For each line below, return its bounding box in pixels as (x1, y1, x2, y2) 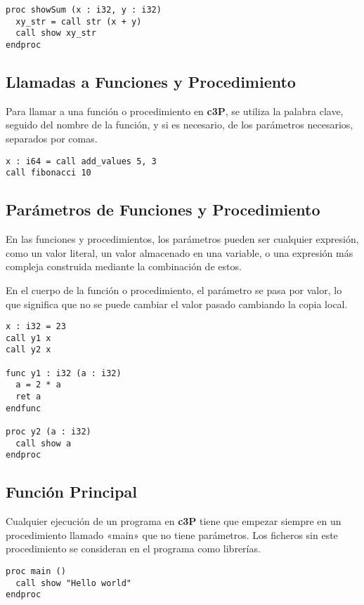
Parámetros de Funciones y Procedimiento (6, 199, 320, 220)
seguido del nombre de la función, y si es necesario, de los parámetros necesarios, (6, 117, 353, 132)
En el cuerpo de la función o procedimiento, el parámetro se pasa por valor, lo (6, 282, 342, 297)
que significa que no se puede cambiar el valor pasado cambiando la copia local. (6, 296, 348, 311)
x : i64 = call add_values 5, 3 (6, 156, 157, 166)
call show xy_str (15, 28, 96, 39)
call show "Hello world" (15, 578, 131, 588)
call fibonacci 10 (6, 168, 91, 178)
